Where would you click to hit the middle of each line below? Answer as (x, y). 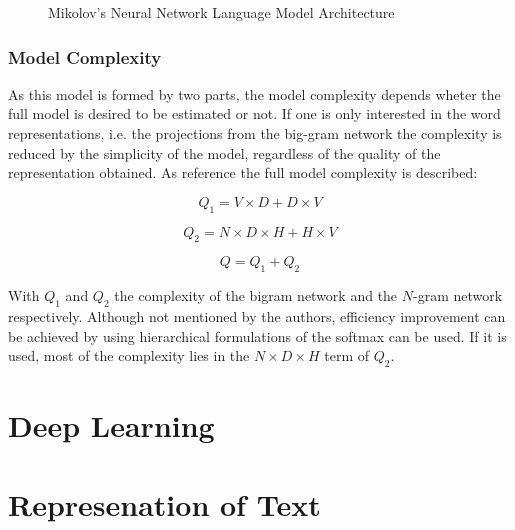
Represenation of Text (164, 503)
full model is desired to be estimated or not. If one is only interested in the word (254, 113)
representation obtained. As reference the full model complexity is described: (243, 172)
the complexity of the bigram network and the (256, 295)
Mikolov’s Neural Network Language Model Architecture (221, 12)
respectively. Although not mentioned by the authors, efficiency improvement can (257, 315)
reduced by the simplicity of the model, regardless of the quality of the (224, 152)
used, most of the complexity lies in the (129, 355)
